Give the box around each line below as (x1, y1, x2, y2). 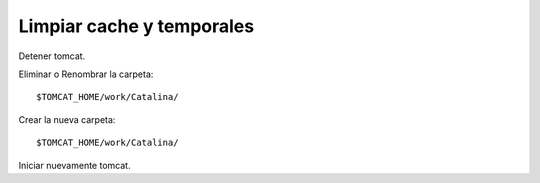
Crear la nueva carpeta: (18, 113, 116, 125)
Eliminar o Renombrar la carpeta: (18, 68, 154, 80)
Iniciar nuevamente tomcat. (18, 159, 131, 171)
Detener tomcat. (18, 50, 86, 62)
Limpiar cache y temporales (18, 15, 255, 37)
